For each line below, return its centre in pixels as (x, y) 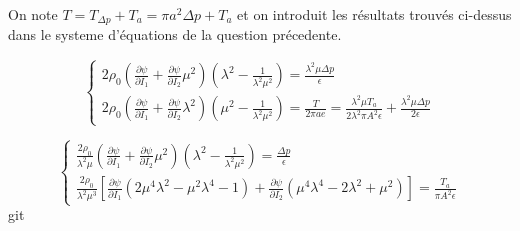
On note (33, 14)
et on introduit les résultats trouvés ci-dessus (374, 14)
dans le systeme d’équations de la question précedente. (175, 34)
